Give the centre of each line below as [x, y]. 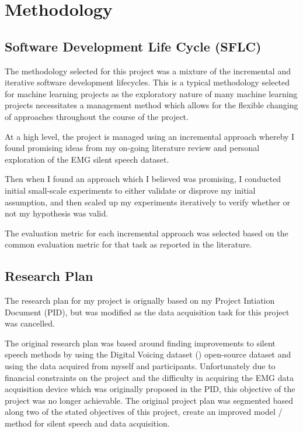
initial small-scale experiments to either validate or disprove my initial [130, 190]
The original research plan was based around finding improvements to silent [140, 343]
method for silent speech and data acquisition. [87, 423]
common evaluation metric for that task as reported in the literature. [128, 244]
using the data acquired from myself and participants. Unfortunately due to [140, 366]
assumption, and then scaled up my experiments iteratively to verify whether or [147, 202]
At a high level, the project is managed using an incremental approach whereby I [150, 136]
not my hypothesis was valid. [57, 213]
